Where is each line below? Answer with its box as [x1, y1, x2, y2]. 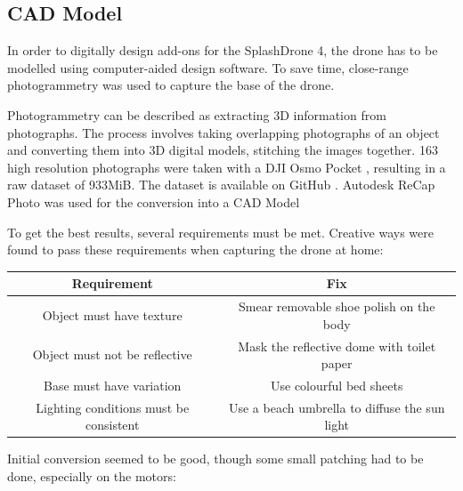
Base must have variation [44, 375, 182, 394]
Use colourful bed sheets [270, 375, 403, 394]
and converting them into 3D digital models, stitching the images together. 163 [7, 141, 438, 159]
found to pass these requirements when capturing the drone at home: [7, 240, 384, 259]
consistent [85, 415, 140, 434]
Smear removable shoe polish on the [239, 297, 435, 316]
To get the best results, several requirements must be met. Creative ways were [7, 222, 434, 241]
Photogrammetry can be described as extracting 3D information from [7, 105, 386, 124]
